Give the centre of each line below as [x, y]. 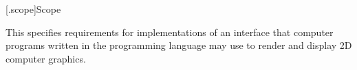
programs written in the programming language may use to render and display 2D [179, 45]
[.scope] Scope [33, 9]
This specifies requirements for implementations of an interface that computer [170, 32]
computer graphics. [46, 58]
